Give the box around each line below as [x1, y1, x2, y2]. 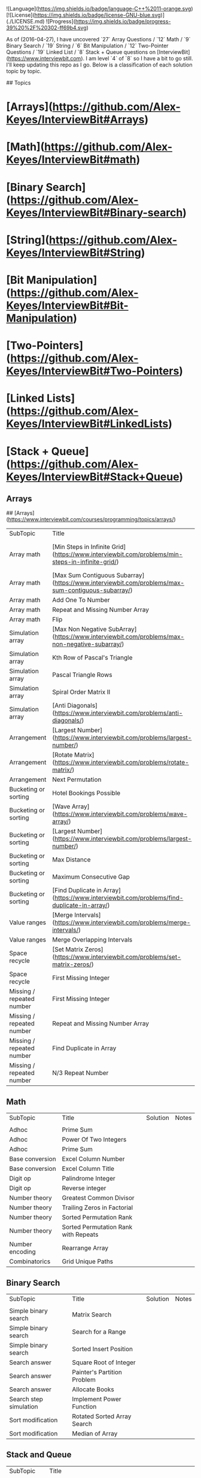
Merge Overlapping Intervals [51, 936, 133, 944]
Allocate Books [72, 1385, 115, 1394]
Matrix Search [72, 1310, 112, 1319]
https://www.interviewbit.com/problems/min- [54, 550, 183, 559]
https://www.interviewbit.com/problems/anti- [54, 709, 183, 717]
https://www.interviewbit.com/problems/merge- [54, 918, 191, 927]
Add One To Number [51, 596, 110, 604]
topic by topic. [6, 68, 42, 74]
